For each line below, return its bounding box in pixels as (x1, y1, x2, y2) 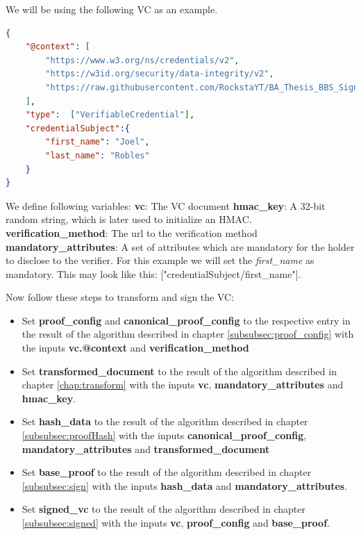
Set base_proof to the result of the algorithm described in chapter (22, 465, 312, 479)
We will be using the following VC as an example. (6, 2, 218, 16)
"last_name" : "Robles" (45, 150, 150, 160)
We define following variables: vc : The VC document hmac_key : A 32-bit (6, 198, 326, 213)
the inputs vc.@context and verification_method (22, 340, 249, 355)
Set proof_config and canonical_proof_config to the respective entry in (22, 313, 351, 327)
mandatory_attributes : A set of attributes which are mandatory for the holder (6, 239, 355, 254)
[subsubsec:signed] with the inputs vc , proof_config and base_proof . (22, 516, 330, 529)
